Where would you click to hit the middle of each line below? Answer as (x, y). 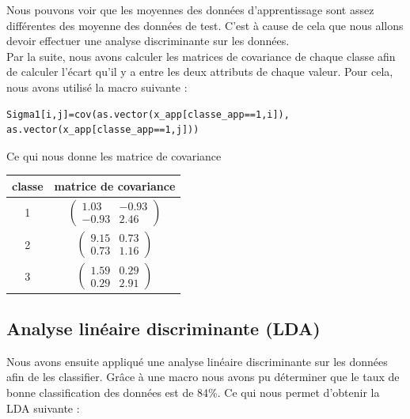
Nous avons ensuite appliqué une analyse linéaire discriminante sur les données (197, 361)
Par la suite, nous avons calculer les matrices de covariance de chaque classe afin (201, 56)
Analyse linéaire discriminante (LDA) (163, 328)
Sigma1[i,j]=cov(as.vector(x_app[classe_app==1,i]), (148, 114)
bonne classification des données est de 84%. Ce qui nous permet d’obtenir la (193, 393)
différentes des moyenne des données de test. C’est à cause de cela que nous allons (205, 25)
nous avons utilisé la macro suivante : (97, 87)
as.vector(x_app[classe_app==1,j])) (103, 130)
